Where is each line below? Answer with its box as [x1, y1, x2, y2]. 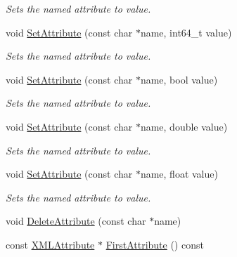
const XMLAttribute [6, 237, 95, 251]
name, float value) [140, 166, 218, 181]
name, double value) [140, 119, 228, 133]
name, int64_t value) [140, 25, 232, 39]
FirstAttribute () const [105, 237, 204, 251]
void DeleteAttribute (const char [6, 213, 146, 228]
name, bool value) [140, 72, 218, 86]
